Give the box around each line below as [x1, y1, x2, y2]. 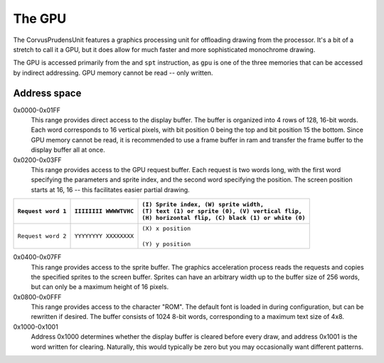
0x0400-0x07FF [13, 253, 62, 261]
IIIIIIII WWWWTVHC [74, 207, 134, 215]
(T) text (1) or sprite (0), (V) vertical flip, [142, 207, 302, 215]
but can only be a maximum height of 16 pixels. [31, 283, 169, 291]
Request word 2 [17, 232, 67, 240]
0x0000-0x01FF [13, 105, 60, 114]
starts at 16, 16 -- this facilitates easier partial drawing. [31, 185, 190, 194]
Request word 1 [17, 207, 67, 215]
